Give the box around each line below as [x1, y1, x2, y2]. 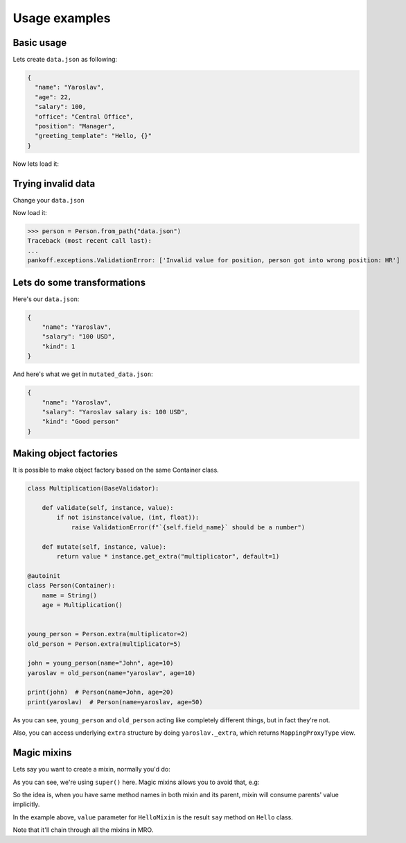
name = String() [42, 591, 97, 599]
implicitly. [12, 800, 40, 808]
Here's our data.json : [12, 295, 80, 303]
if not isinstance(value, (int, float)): [56, 513, 200, 522]
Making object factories [12, 448, 118, 459]
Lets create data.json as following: [12, 56, 118, 64]
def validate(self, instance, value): [42, 504, 174, 512]
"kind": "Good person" [42, 418, 119, 426]
